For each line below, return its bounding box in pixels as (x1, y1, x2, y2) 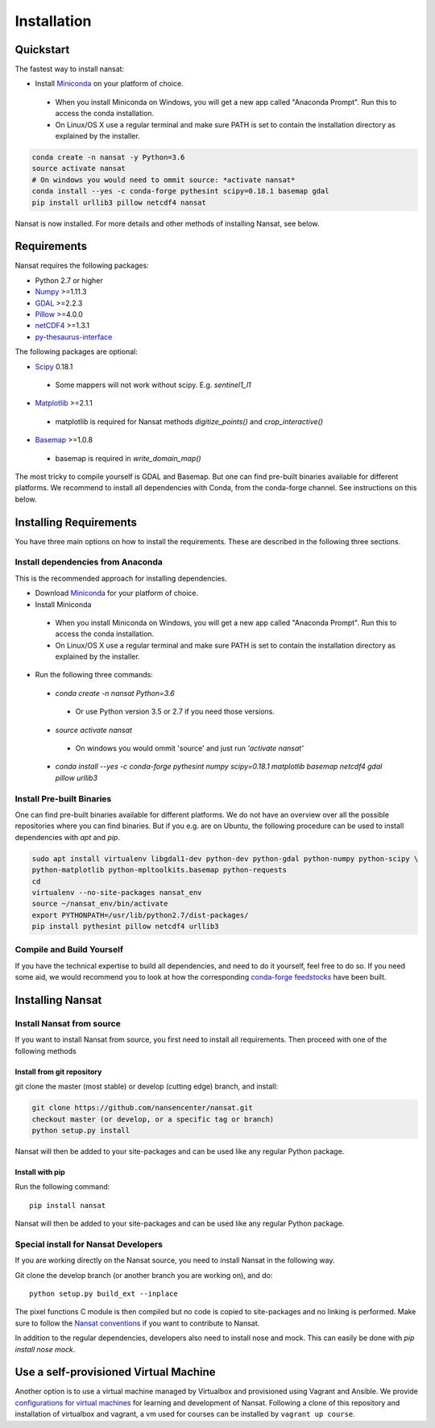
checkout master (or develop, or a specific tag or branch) (31, 1114, 275, 1124)
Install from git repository (14, 1067, 102, 1076)
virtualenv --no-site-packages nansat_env (31, 888, 202, 897)
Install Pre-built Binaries (14, 793, 112, 804)
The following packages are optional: (14, 347, 139, 356)
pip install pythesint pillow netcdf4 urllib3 (31, 922, 219, 931)
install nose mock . (14, 1344, 76, 1354)
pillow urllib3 (55, 772, 98, 782)
